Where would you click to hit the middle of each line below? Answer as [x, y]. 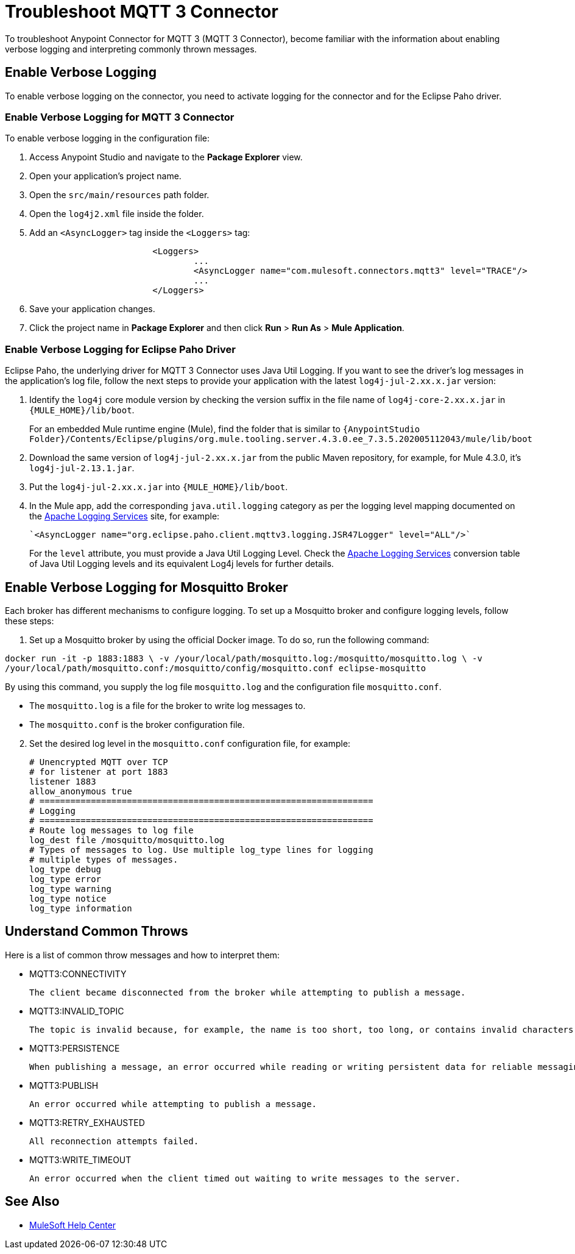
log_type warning [70, 889]
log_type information [81, 908]
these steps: [30, 621]
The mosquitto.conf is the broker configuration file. [137, 724]
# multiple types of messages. [104, 859]
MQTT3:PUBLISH [64, 1085]
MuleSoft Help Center [73, 1225]
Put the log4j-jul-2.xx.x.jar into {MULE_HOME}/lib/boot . [159, 487]
